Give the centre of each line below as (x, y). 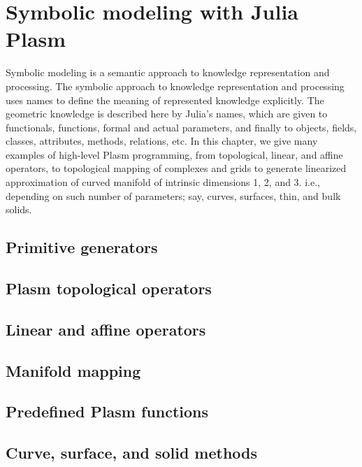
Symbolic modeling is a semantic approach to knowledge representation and (168, 72)
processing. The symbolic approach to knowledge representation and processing (175, 86)
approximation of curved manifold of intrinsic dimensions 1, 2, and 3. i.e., (163, 182)
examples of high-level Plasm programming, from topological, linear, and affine (174, 154)
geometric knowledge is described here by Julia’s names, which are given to (167, 114)
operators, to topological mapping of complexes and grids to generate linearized (176, 168)
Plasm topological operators (109, 288)
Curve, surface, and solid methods (132, 453)
